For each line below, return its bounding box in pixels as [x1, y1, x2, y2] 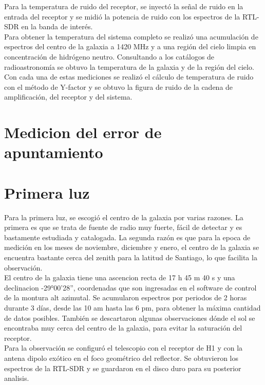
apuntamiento [4, 142, 103, 163]
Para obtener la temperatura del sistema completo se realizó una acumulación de [4, 31, 258, 42]
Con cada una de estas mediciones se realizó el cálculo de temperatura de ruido [4, 71, 254, 82]
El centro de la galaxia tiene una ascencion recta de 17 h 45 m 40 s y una [4, 272, 235, 283]
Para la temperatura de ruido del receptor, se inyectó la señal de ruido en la [4, 1, 243, 11]
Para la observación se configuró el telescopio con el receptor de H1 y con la [4, 342, 243, 353]
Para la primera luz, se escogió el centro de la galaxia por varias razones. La [4, 211, 243, 222]
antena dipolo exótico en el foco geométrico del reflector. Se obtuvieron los [4, 352, 238, 363]
